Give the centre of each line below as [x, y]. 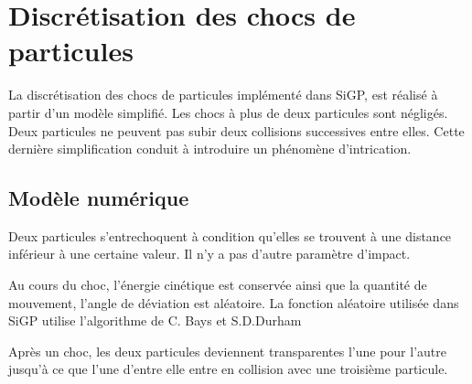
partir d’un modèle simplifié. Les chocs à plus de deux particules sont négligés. [228, 112]
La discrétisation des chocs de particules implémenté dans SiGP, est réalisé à [223, 95]
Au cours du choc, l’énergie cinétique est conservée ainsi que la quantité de [218, 285]
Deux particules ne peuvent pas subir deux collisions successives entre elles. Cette [236, 130]
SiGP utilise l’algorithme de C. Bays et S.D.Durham [155, 320]
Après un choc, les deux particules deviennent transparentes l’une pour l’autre [227, 351]
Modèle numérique [99, 198]
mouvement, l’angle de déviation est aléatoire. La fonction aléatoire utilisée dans [234, 302]
